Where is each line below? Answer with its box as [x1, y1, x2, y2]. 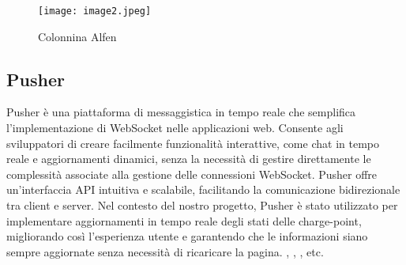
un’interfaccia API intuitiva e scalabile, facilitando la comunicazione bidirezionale [6, 181, 400, 198]
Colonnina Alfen [38, 28, 117, 44]
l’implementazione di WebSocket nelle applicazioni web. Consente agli [6, 119, 344, 136]
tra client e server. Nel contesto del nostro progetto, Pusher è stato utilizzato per [6, 197, 398, 214]
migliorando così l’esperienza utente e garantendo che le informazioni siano [6, 228, 368, 244]
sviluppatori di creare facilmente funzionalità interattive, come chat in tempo [6, 134, 379, 151]
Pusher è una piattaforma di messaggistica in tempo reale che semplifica [6, 104, 356, 120]
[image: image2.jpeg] [38, 6, 152, 17]
